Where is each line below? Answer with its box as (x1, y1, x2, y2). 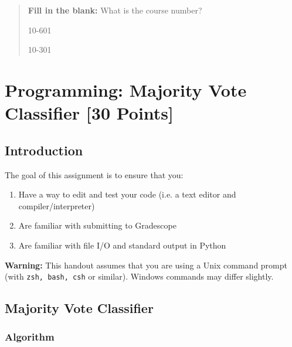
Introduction (5, 141, 83, 159)
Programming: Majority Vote (5, 77, 247, 101)
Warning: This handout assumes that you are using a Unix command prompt (5, 258, 287, 271)
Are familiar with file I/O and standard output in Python (18, 239, 226, 251)
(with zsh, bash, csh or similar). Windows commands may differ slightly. (5, 270, 274, 283)
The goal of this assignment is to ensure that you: (5, 168, 184, 181)
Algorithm (5, 329, 55, 344)
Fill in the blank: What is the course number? (28, 4, 202, 16)
